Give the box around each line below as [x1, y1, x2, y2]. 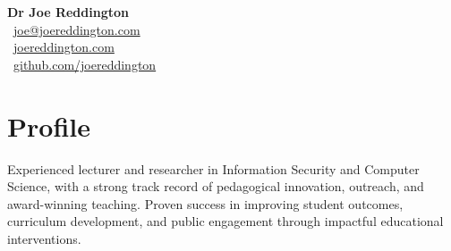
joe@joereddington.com [13, 20, 140, 38]
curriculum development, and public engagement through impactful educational [7, 212, 444, 230]
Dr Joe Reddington [7, 3, 129, 21]
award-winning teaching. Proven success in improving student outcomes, [7, 194, 404, 213]
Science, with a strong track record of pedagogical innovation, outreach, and [7, 177, 424, 196]
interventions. [7, 229, 81, 247]
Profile [7, 107, 90, 144]
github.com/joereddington [13, 54, 157, 73]
